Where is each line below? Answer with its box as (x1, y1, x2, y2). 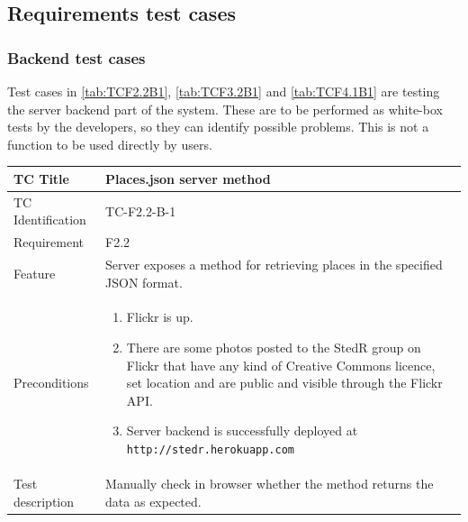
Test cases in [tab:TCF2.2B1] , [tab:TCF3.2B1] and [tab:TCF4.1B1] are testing (7, 82, 440, 100)
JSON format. (105, 272, 183, 291)
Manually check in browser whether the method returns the (105, 473, 434, 492)
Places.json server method (105, 169, 271, 188)
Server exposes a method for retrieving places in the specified (105, 255, 443, 273)
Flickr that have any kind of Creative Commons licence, (126, 355, 436, 374)
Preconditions (13, 373, 89, 392)
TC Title (13, 169, 69, 188)
